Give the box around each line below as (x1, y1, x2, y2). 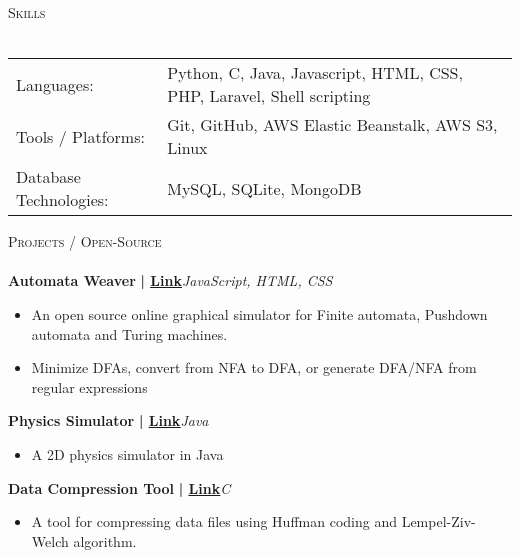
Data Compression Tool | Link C (8, 477, 231, 498)
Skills (8, 2, 46, 22)
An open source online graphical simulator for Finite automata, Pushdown (31, 303, 488, 324)
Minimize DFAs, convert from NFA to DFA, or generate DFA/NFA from (31, 357, 477, 378)
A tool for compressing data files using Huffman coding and (31, 511, 397, 532)
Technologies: (16, 188, 109, 212)
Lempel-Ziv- (401, 511, 476, 532)
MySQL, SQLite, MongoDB (167, 176, 362, 200)
